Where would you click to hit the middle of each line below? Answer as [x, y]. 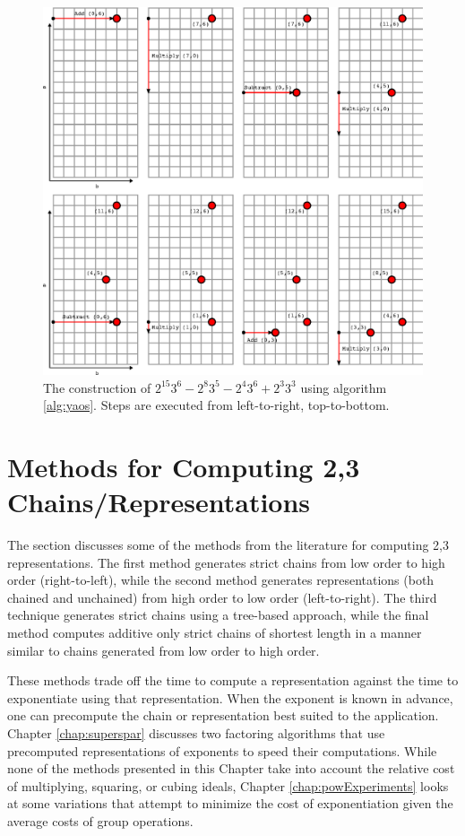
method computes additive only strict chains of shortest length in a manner [215, 632]
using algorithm [344, 387]
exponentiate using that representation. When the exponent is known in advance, [230, 697]
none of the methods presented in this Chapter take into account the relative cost [231, 768]
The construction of [97, 387]
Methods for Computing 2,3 [184, 466]
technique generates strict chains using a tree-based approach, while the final [218, 615]
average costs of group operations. [100, 820]
